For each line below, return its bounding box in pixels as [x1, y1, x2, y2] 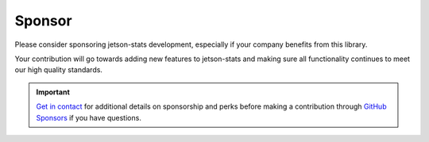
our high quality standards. [14, 65, 103, 75]
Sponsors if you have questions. [36, 113, 142, 122]
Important [36, 87, 71, 97]
